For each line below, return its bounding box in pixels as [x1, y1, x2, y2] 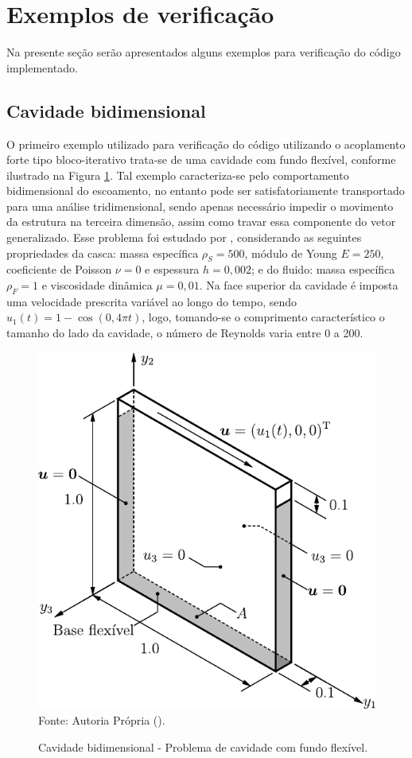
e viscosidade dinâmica [41, 277, 153, 293]
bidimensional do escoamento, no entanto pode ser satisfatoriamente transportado [6, 182, 405, 199]
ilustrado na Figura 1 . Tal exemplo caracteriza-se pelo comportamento [6, 166, 349, 183]
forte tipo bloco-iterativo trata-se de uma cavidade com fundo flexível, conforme [6, 151, 396, 168]
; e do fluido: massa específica [251, 261, 395, 278]
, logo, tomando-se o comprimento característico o [142, 309, 385, 325]
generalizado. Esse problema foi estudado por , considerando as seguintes [6, 229, 362, 246]
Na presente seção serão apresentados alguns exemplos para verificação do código [6, 44, 401, 60]
